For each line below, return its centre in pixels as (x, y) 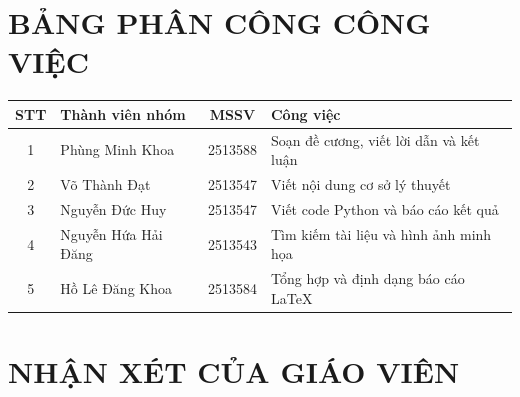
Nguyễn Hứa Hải (111, 233)
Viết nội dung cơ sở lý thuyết (360, 184)
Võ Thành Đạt (105, 184)
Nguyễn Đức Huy (113, 208)
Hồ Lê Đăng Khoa (116, 288)
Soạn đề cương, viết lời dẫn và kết (375, 139)
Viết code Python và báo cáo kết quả (384, 208)
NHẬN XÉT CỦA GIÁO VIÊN (234, 371)
